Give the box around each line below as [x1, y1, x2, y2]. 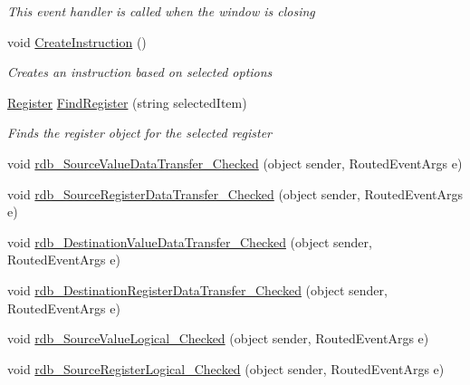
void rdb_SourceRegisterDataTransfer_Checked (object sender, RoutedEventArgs [7, 184, 464, 203]
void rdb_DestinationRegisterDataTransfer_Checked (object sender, [7, 280, 388, 299]
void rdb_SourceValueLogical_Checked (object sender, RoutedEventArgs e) [7, 329, 429, 348]
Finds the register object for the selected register [7, 123, 273, 142]
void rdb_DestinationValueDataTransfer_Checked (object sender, [7, 232, 372, 251]
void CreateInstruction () [7, 32, 147, 51]
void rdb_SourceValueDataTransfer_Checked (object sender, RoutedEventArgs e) [7, 153, 463, 172]
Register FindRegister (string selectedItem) [7, 92, 247, 111]
